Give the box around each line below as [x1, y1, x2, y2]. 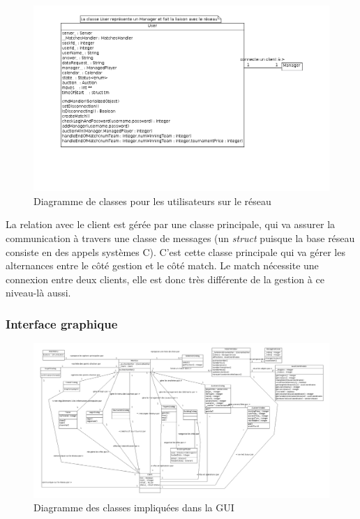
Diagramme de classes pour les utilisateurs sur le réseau [33, 193, 271, 208]
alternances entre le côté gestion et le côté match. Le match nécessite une [6, 258, 319, 273]
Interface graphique [6, 315, 118, 332]
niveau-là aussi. [6, 285, 71, 300]
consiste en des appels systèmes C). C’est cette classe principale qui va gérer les [6, 244, 345, 259]
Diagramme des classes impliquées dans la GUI [33, 500, 234, 515]
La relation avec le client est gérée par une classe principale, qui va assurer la [6, 217, 336, 232]
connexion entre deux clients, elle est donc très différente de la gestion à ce [6, 271, 324, 286]
